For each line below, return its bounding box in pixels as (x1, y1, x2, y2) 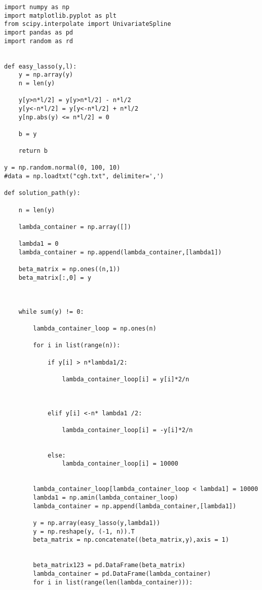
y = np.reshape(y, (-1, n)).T (33, 528, 135, 535)
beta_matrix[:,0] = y (18, 274, 91, 281)
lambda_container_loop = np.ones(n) (33, 324, 157, 332)
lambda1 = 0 (18, 240, 59, 248)
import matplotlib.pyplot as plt (4, 12, 117, 19)
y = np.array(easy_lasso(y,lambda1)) (33, 519, 160, 527)
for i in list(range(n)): (33, 342, 121, 349)
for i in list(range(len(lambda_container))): (33, 578, 193, 586)
